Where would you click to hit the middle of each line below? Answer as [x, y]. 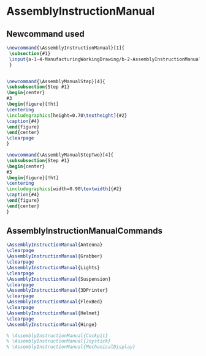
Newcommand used [45, 34]
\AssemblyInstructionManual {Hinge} [52, 324]
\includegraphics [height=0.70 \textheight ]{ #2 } [67, 115]
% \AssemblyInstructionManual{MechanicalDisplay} [71, 347]
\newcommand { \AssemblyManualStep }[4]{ [56, 81]
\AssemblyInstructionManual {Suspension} [59, 279]
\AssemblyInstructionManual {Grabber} [55, 256]
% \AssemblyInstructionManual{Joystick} [59, 341]
